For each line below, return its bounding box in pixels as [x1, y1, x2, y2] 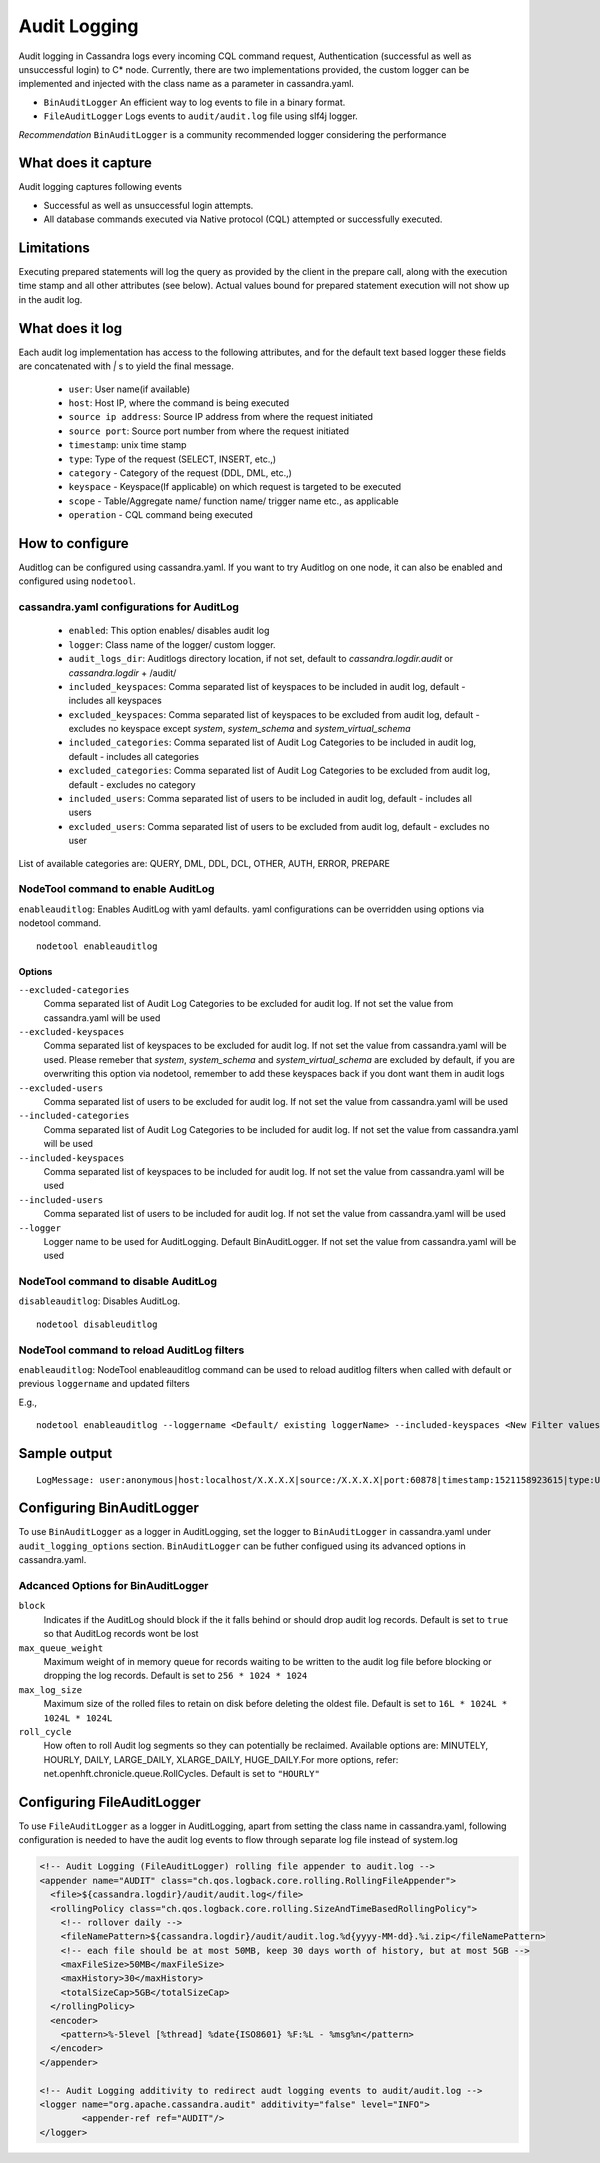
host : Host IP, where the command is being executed [68, 396, 290, 409]
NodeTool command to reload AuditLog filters [18, 1343, 245, 1357]
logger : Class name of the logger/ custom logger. [68, 638, 276, 650]
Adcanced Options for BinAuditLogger [18, 1579, 209, 1593]
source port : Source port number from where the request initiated [68, 425, 350, 437]
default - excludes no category [68, 778, 196, 790]
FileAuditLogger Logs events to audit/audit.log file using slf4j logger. [43, 110, 359, 122]
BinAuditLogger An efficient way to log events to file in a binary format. [43, 96, 346, 108]
